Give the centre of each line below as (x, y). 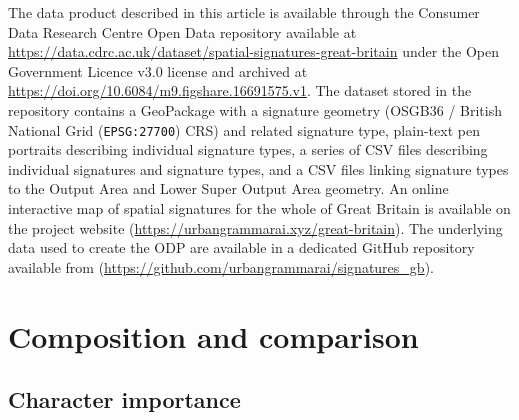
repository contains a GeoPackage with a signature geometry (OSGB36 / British (255, 109)
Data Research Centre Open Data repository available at (182, 31)
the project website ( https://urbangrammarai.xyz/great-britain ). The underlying (255, 227)
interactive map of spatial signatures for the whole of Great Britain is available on (259, 208)
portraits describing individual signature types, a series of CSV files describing (248, 149)
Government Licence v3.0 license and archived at (158, 70)
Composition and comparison (213, 335)
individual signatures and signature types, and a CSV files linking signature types (258, 168)
